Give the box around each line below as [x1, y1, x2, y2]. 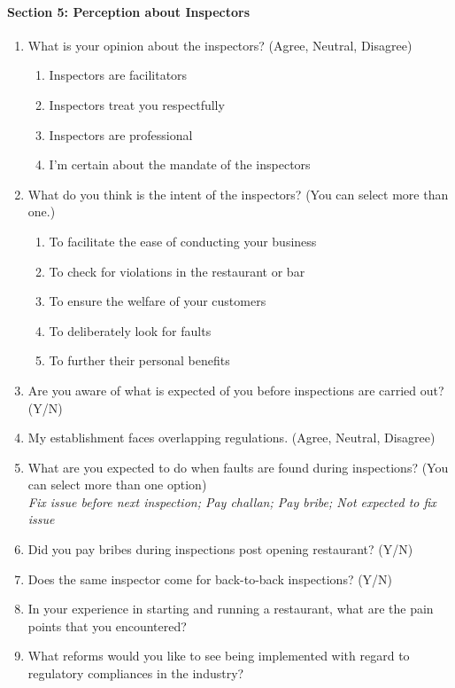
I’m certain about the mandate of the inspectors [49, 155, 311, 174]
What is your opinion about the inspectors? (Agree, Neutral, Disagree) [27, 35, 413, 54]
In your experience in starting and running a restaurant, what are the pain [27, 599, 434, 618]
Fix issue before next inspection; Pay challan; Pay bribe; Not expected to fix [27, 492, 436, 511]
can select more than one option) [27, 475, 207, 494]
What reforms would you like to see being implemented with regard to [27, 646, 410, 665]
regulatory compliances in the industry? [27, 664, 244, 683]
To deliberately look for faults [49, 321, 212, 340]
